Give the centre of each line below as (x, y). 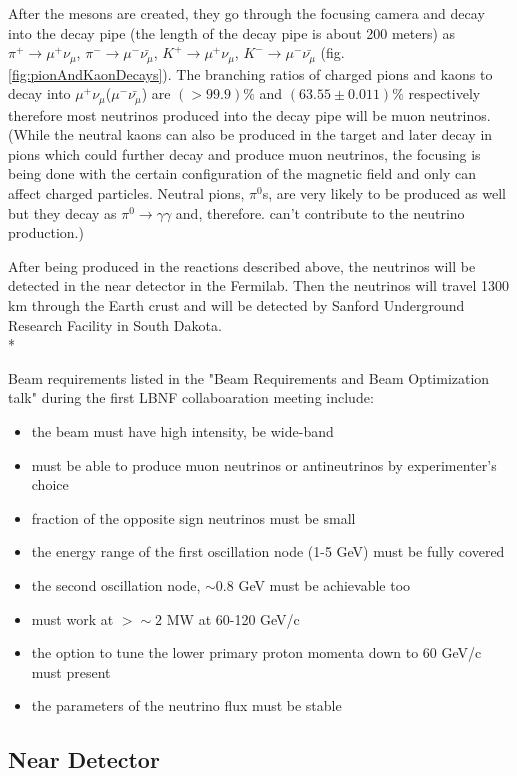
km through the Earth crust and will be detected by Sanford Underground (236, 305)
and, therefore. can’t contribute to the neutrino (320, 212)
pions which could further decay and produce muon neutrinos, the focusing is (244, 153)
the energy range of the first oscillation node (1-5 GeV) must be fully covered (268, 551)
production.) (46, 232)
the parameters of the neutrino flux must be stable (186, 705)
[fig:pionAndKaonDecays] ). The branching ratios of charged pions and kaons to (250, 73)
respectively (444, 93)
